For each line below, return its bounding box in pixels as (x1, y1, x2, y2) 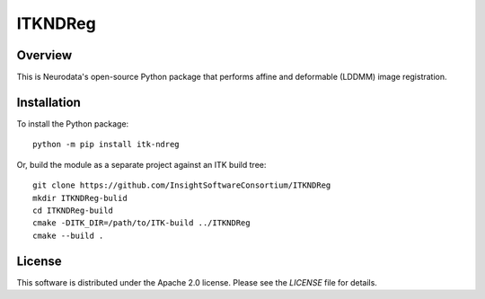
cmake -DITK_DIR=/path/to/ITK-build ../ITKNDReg (32, 218, 251, 228)
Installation (16, 94, 81, 110)
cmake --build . (32, 230, 104, 241)
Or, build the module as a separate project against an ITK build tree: (16, 159, 267, 170)
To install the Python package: (16, 118, 129, 129)
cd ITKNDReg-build (32, 205, 114, 215)
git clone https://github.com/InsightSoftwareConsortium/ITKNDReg (32, 180, 331, 190)
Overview (16, 48, 73, 63)
